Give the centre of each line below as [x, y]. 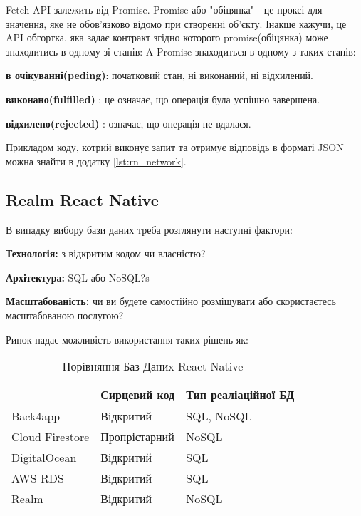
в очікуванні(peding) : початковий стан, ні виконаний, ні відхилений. [160, 75]
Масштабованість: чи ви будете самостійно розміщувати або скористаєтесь [171, 301]
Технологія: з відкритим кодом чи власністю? [106, 253]
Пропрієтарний [137, 437]
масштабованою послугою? [65, 315]
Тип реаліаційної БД [240, 395]
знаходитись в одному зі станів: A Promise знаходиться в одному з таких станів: [181, 51]
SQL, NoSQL [219, 416]
